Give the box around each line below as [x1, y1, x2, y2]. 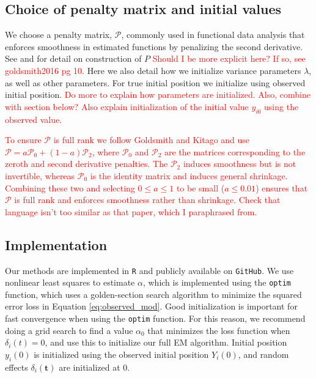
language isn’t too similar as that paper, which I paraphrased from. [5, 205, 257, 218]
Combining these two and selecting [5, 181, 135, 194]
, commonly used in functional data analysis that [121, 28, 305, 41]
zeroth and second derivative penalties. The [5, 157, 168, 170]
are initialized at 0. [59, 360, 130, 373]
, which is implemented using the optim [142, 276, 291, 289]
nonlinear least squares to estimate [5, 276, 135, 289]
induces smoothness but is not [183, 157, 296, 170]
